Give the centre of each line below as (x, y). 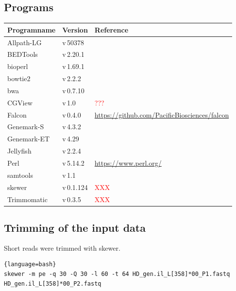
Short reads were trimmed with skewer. (62, 248)
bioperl (18, 66)
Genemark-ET (29, 139)
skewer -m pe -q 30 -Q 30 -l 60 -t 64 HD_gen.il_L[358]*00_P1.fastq (117, 274)
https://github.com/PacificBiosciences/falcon (162, 114)
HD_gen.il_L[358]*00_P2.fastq (53, 283)
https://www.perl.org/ (128, 163)
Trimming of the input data (75, 227)
